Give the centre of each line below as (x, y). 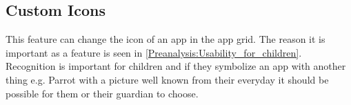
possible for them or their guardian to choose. (102, 93)
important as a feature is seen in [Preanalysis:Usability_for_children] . (154, 52)
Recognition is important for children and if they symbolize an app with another (176, 66)
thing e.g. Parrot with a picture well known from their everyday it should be (167, 79)
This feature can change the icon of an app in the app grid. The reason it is (166, 39)
